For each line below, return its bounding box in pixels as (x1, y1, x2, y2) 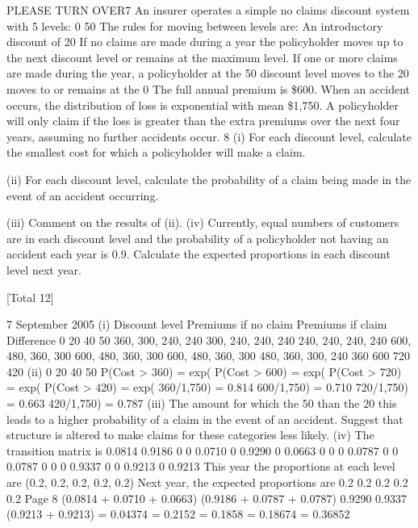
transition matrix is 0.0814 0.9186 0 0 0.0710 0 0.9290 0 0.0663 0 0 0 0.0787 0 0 (6, 442, 399, 459)
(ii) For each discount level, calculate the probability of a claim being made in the (6, 170, 412, 187)
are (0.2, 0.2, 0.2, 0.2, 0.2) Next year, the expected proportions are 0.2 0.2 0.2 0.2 (6, 474, 408, 491)
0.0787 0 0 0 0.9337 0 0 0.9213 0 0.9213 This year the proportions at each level (6, 458, 395, 475)
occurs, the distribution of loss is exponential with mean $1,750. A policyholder (6, 96, 399, 113)
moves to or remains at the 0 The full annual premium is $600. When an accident (6, 80, 411, 97)
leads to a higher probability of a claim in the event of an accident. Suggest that (6, 410, 403, 427)
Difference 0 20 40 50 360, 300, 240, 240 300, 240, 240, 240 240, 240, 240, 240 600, (6, 331, 412, 348)
